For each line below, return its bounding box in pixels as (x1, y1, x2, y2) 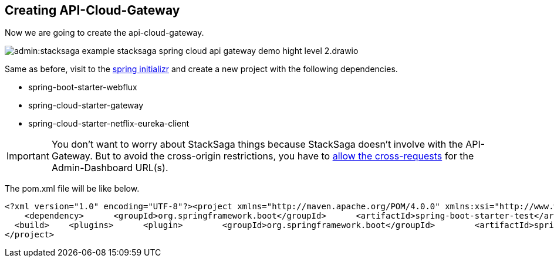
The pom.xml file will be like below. (5, 183, 140, 194)
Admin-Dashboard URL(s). (51, 162, 168, 174)
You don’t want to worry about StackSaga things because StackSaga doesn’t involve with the (51, 138, 463, 151)
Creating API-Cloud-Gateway (5, 3, 180, 18)
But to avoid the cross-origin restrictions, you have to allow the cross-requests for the (95, 150, 474, 162)
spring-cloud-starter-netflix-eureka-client (28, 118, 190, 129)
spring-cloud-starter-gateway (28, 100, 144, 111)
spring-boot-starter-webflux (28, 82, 137, 93)
